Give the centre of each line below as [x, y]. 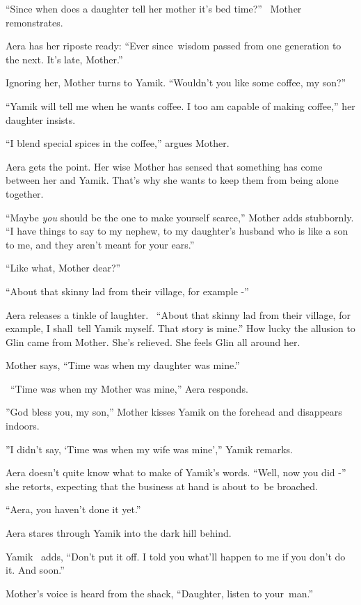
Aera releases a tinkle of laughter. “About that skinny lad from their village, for [178, 314]
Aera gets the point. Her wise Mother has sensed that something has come [164, 166]
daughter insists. [41, 119]
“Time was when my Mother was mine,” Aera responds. [129, 388]
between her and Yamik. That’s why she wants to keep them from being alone [172, 180]
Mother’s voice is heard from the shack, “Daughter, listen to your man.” [160, 593]
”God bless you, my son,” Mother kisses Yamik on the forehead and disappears [174, 412]
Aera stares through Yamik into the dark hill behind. [119, 533]
